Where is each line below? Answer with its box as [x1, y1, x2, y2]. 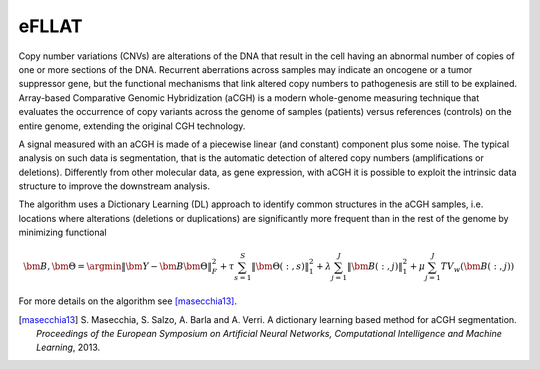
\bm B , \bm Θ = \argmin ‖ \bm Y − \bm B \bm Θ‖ [23, 261, 213, 272]
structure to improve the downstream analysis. [18, 180, 210, 192]
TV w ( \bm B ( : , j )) [440, 261, 515, 275]
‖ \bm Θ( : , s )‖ [251, 261, 310, 272]
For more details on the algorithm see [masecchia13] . [18, 295, 238, 307]
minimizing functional [18, 226, 107, 239]
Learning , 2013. [36, 341, 101, 354]
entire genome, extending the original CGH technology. [18, 120, 246, 132]
